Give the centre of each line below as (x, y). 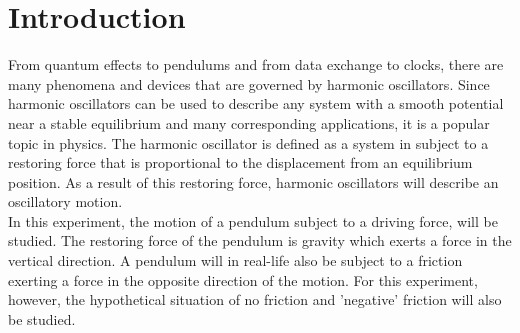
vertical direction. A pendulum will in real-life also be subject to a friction (235, 260)
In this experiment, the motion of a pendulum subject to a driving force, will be (253, 220)
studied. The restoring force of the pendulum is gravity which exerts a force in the (260, 240)
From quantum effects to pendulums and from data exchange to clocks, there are (256, 64)
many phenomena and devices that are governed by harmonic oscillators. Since (249, 83)
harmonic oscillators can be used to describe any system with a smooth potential (256, 103)
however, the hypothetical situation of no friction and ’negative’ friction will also (255, 299)
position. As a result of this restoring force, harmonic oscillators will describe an (253, 181)
